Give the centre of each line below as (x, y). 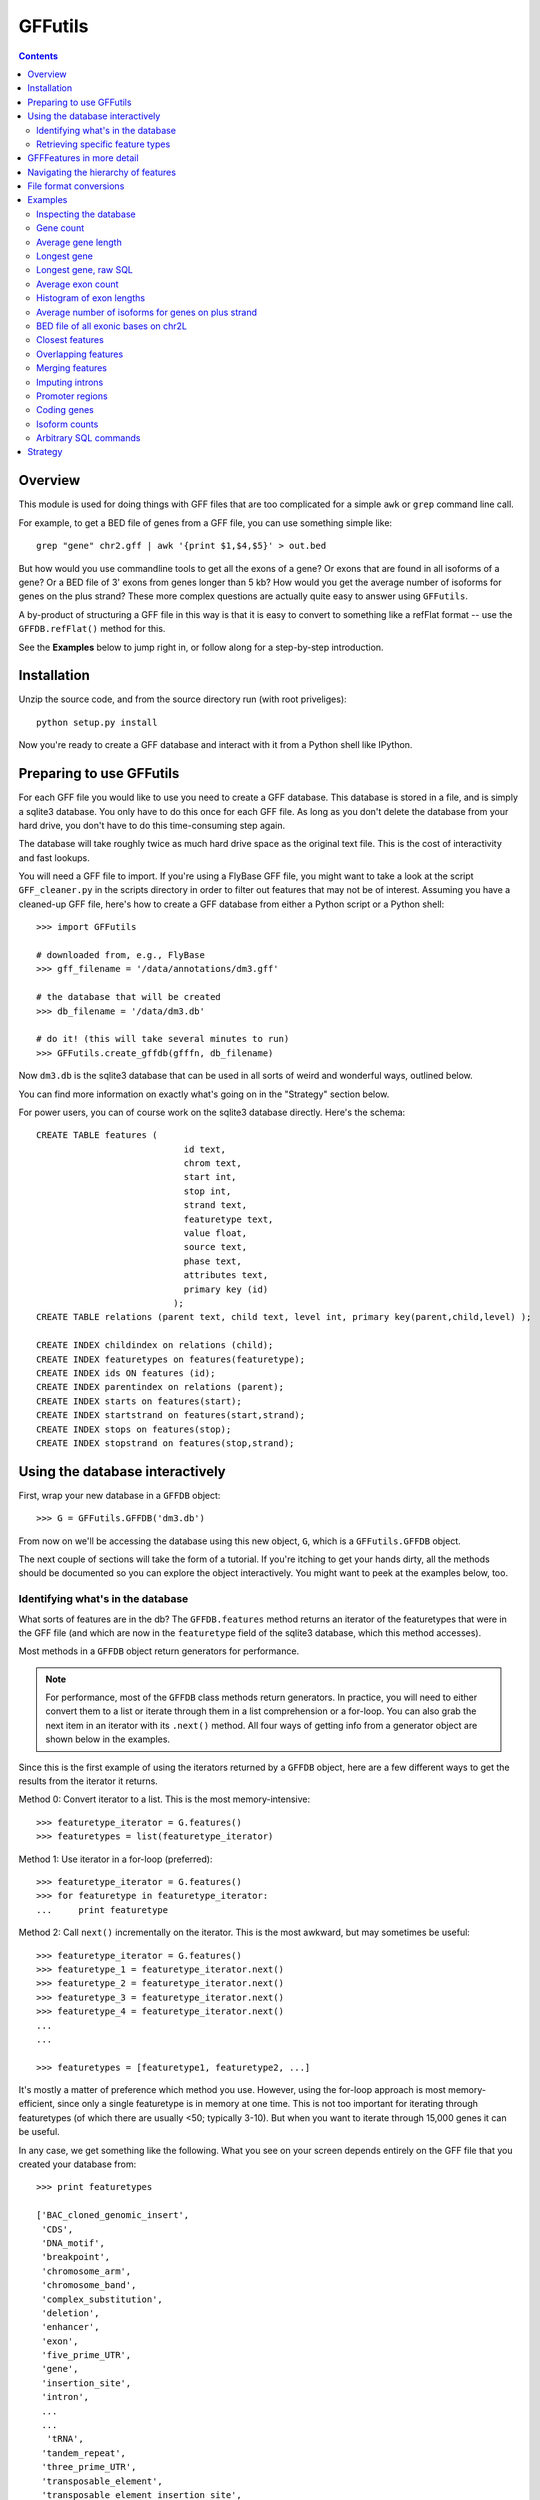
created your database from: (77, 2164)
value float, (215, 1233)
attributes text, (226, 1275)
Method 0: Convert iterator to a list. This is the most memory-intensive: (164, 1799)
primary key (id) (226, 1289)
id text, (205, 1149)
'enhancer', (70, 2327)
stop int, (207, 1191)
